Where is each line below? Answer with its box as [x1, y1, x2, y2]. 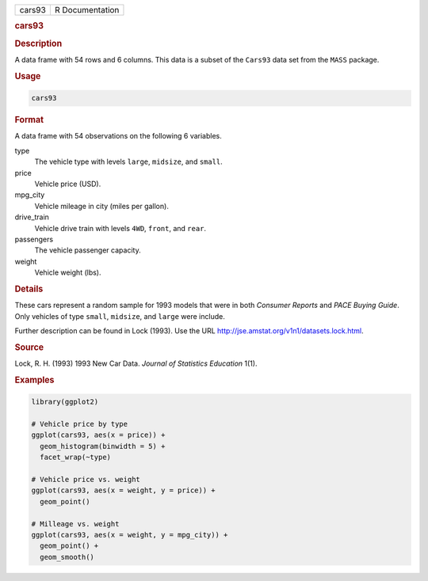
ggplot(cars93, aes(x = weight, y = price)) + [31, 486, 216, 495]
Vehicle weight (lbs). [34, 268, 102, 277]
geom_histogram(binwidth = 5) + [40, 442, 166, 450]
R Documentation [54, 5, 120, 15]
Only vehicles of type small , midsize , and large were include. [14, 311, 225, 321]
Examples [14, 374, 55, 385]
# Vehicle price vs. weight [31, 475, 140, 484]
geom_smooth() [40, 553, 95, 561]
